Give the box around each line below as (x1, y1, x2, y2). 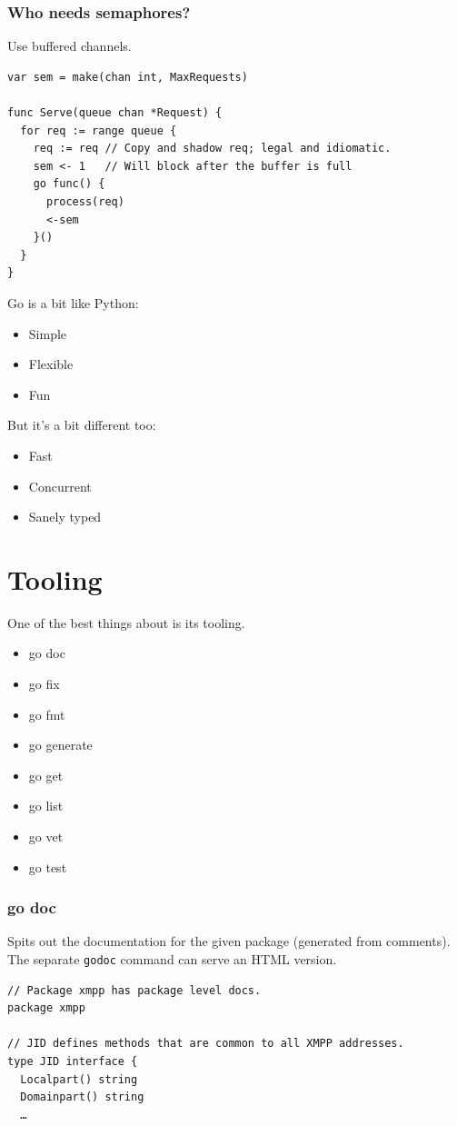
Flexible (28, 354, 74, 374)
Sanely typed (28, 507, 102, 526)
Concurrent (28, 476, 92, 495)
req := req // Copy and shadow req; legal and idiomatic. (33, 142, 392, 155)
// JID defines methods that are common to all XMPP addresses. (7, 1037, 404, 1051)
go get (28, 765, 64, 784)
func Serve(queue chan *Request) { (7, 106, 223, 119)
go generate (28, 735, 93, 754)
